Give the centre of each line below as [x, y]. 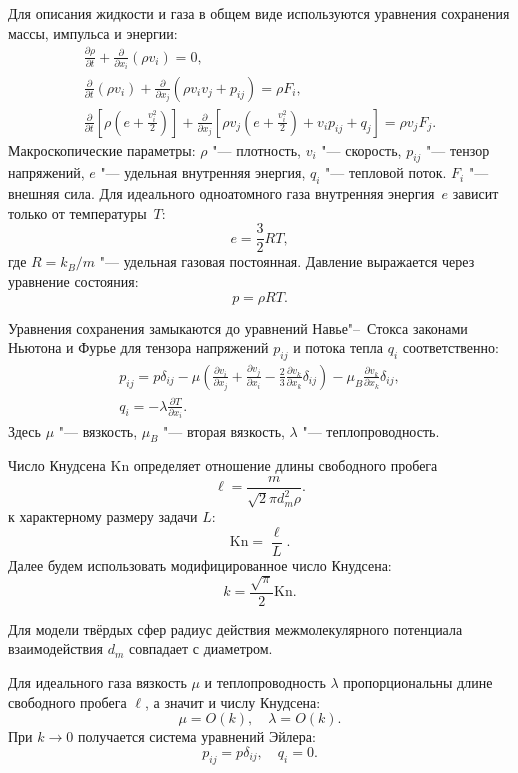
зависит [475, 193]
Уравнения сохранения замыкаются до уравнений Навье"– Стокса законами [238, 327]
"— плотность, [257, 149]
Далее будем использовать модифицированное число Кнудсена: [200, 564]
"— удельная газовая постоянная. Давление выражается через [287, 261]
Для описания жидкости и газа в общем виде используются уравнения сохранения [259, 13]
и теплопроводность [265, 682]
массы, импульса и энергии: [93, 32]
